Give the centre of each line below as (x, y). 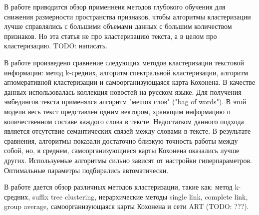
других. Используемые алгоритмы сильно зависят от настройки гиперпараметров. (128, 160)
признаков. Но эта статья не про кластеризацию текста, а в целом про (111, 36)
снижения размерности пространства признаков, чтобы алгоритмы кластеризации (128, 16)
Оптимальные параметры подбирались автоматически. (86, 170)
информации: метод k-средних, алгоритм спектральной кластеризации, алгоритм (126, 72)
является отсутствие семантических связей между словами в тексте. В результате (128, 131)
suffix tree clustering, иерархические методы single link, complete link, (140, 196)
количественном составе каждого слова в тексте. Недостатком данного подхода (124, 121)
